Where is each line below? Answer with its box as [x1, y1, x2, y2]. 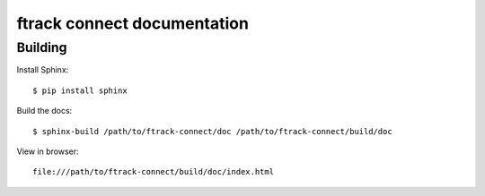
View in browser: [16, 146, 80, 157]
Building [16, 39, 67, 55]
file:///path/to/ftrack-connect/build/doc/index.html [32, 166, 274, 177]
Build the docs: [16, 106, 73, 116]
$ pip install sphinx [32, 85, 128, 96]
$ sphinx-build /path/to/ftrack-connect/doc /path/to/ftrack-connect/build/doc [32, 126, 392, 136]
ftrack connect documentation [16, 13, 249, 33]
